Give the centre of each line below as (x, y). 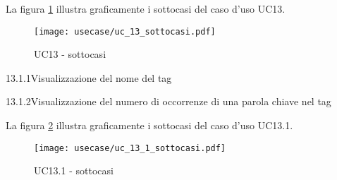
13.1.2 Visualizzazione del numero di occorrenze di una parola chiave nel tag (168, 101)
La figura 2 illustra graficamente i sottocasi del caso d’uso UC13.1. (149, 125)
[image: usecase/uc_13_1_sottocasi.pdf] (130, 148)
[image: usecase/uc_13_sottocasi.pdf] (125, 31)
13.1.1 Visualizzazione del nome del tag (89, 77)
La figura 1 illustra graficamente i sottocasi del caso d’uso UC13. (146, 8)
